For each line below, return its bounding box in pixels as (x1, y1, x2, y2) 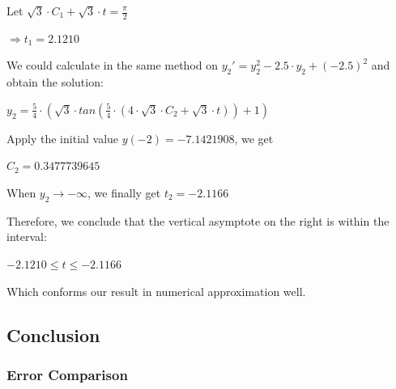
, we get (234, 129, 274, 146)
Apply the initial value (6, 129, 119, 146)
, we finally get (87, 184, 161, 201)
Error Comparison (6, 364, 128, 384)
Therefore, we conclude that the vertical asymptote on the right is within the (6, 212, 390, 229)
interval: (6, 228, 47, 245)
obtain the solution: (6, 74, 104, 91)
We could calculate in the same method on (6, 57, 219, 74)
